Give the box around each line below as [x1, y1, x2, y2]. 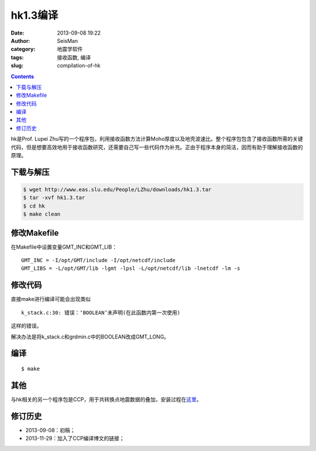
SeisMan [57, 37, 78, 44]
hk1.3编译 [11, 9, 59, 22]
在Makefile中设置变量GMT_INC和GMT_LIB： [11, 243, 117, 250]
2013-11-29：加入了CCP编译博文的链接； [25, 435, 125, 442]
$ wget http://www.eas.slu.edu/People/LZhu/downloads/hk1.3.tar [23, 186, 212, 193]
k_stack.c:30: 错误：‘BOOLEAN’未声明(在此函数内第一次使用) [21, 309, 181, 316]
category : [11, 46, 36, 53]
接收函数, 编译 [57, 53, 91, 61]
